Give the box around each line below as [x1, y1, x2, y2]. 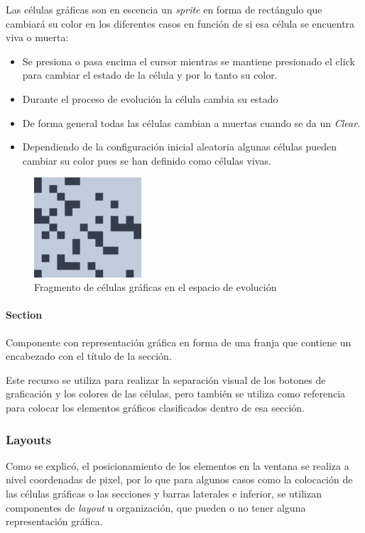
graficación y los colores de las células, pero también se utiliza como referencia [6, 386, 346, 401]
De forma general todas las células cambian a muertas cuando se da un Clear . [22, 115, 361, 130]
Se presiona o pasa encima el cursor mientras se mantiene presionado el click [22, 53, 355, 68]
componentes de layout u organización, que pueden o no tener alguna [6, 500, 306, 515]
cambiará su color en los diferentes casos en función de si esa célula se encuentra [6, 16, 355, 31]
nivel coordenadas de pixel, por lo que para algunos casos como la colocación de [6, 472, 353, 487]
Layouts [6, 430, 51, 448]
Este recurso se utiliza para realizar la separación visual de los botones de [6, 372, 326, 387]
